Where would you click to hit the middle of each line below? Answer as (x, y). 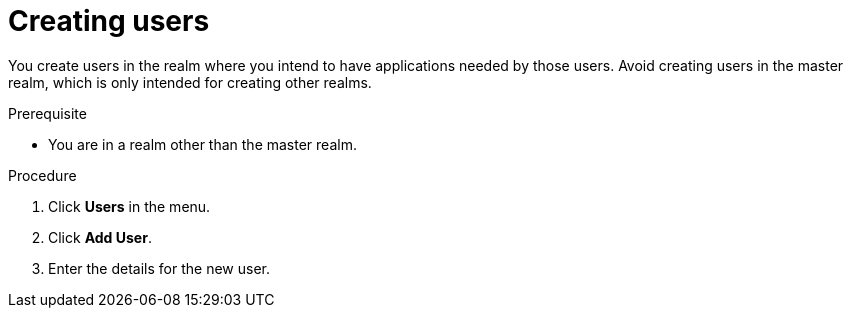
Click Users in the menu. (129, 206)
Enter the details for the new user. (159, 268)
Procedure (42, 175)
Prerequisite (47, 113)
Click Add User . (100, 237)
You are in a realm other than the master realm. (202, 144)
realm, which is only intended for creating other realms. (190, 82)
